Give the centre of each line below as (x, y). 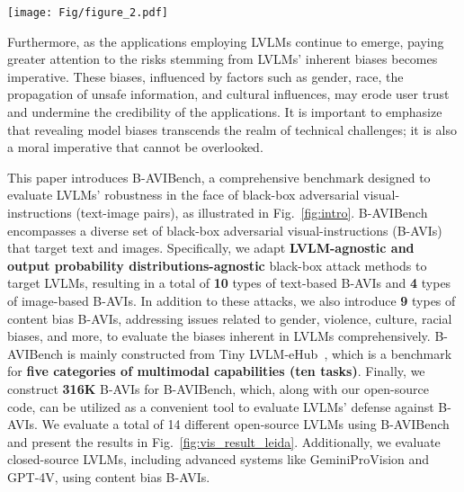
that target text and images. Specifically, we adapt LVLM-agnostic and (211, 248)
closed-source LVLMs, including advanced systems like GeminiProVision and (219, 459)
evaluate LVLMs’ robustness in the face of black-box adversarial (183, 195)
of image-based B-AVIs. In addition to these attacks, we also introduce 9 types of (232, 300)
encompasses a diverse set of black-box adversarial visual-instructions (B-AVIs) (225, 230)
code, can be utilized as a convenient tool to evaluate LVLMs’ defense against (221, 406)
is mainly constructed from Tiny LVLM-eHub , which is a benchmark (259, 353)
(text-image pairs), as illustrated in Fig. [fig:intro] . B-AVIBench (252, 212)
